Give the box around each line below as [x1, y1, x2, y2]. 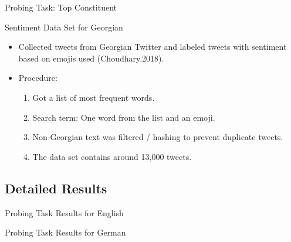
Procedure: [18, 71, 57, 84]
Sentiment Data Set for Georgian [5, 21, 123, 33]
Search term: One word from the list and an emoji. [32, 111, 215, 123]
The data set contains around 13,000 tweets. [32, 150, 192, 162]
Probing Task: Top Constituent [5, 1, 117, 13]
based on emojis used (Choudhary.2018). [18, 52, 164, 64]
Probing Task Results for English [5, 206, 124, 219]
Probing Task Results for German [5, 226, 126, 238]
